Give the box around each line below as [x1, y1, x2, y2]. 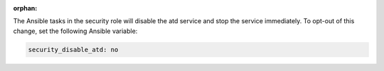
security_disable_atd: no [28, 46, 119, 53]
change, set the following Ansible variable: [13, 27, 138, 35]
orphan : [13, 4, 38, 12]
